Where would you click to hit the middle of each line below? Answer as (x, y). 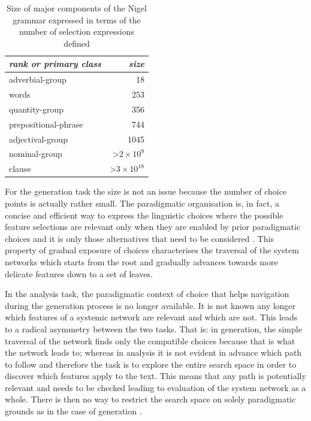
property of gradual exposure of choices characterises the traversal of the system (152, 250)
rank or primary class (55, 64)
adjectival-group (39, 139)
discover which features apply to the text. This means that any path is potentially (155, 376)
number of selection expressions (77, 31)
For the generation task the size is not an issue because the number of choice (146, 191)
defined (77, 43)
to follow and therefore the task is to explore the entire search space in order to (151, 364)
